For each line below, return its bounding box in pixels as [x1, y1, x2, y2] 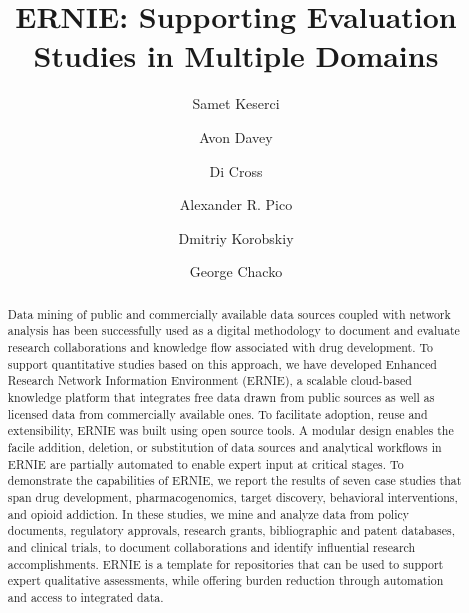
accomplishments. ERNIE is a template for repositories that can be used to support [7, 555, 444, 572]
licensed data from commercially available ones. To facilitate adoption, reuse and [7, 405, 428, 422]
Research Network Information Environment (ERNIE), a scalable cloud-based [7, 372, 412, 389]
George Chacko [189, 261, 283, 282]
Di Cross [209, 160, 263, 181]
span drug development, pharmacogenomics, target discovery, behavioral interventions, [7, 488, 458, 505]
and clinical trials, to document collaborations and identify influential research [7, 538, 416, 555]
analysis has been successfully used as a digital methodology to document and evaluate [7, 322, 460, 339]
